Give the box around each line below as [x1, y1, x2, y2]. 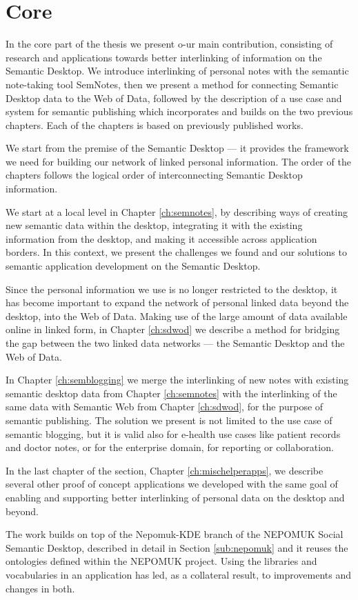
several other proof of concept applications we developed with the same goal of [6, 477, 338, 491]
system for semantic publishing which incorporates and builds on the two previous [6, 104, 353, 119]
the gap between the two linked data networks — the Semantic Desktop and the [6, 336, 345, 350]
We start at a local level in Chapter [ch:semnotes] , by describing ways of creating [6, 204, 348, 219]
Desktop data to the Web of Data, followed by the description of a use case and [6, 90, 342, 105]
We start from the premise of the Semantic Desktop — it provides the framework [6, 141, 349, 155]
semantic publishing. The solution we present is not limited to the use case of [6, 412, 332, 427]
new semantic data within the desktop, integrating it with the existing [6, 218, 303, 232]
